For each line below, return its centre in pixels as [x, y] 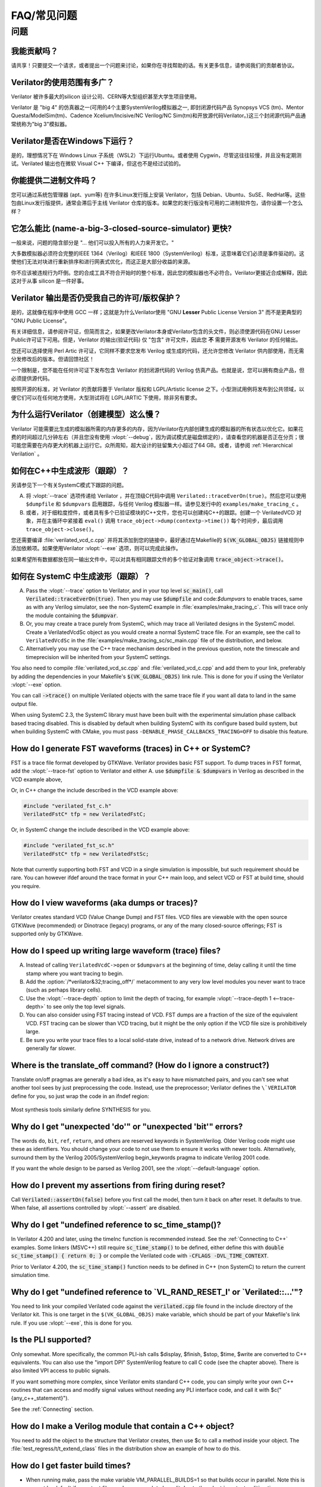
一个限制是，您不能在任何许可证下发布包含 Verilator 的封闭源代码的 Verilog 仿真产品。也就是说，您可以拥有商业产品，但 [158, 370]
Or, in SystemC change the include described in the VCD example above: [100, 830]
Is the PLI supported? [51, 1340]
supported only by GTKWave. [47, 934]
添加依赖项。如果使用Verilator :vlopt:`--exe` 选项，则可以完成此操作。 [96, 548]
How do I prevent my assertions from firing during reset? [118, 1185]
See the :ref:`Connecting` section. [52, 1409]
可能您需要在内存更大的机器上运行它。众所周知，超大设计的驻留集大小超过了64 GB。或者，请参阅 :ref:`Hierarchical [152, 446]
